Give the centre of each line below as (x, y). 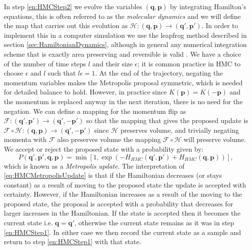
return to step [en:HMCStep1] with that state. (73, 242)
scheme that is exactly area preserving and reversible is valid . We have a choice (123, 54)
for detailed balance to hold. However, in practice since (86, 92)
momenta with (25, 139)
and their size (112, 63)
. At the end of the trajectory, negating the (159, 73)
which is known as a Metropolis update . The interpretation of (94, 165)
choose (14, 73)
